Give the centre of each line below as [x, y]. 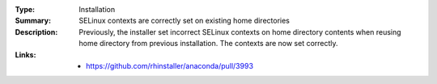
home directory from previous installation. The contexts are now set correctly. [209, 44]
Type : [25, 9]
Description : [36, 31]
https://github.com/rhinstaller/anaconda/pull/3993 [170, 65]
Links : [25, 55]
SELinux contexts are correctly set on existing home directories [185, 21]
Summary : [33, 21]
